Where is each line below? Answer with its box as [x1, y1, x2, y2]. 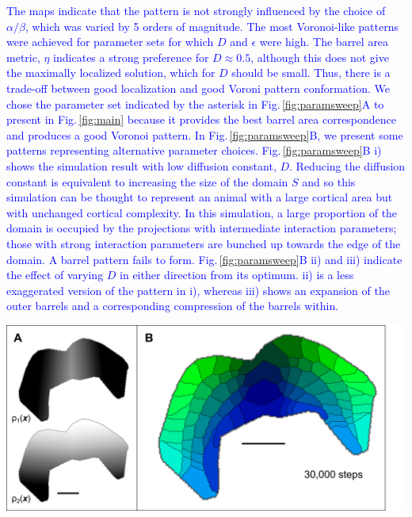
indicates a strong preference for [53, 48, 209, 65]
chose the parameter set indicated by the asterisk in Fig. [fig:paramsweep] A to [6, 95, 384, 112]
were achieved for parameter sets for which [6, 33, 214, 50]
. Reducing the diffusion [289, 157, 406, 174]
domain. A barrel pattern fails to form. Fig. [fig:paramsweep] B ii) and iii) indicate [6, 251, 402, 267]
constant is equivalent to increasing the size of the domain [6, 173, 288, 190]
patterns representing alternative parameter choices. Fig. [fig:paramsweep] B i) [6, 142, 382, 159]
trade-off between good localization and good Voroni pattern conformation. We [6, 79, 390, 96]
